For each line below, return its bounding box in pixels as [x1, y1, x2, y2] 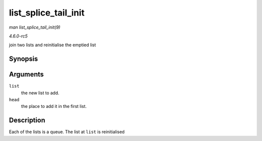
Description [9, 116, 46, 124]
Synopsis [9, 55, 38, 63]
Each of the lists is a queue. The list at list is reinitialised [9, 129, 125, 135]
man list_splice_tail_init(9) [9, 24, 61, 30]
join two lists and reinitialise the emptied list [9, 42, 96, 48]
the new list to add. [21, 90, 60, 96]
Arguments [9, 70, 44, 79]
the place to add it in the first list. [21, 104, 87, 109]
